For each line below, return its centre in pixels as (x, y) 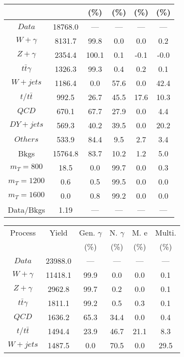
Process (23, 232)
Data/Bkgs (27, 210)
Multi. (166, 232)
